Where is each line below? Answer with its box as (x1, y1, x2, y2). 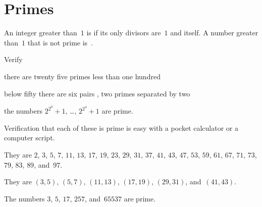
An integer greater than (4, 27, 77, 38)
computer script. (4, 132, 55, 143)
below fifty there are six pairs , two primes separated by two (4, 88, 190, 98)
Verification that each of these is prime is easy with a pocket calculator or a (4, 122, 238, 133)
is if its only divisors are (86, 27, 161, 38)
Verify (4, 54, 23, 65)
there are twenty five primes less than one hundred (4, 71, 161, 81)
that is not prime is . (27, 37, 93, 47)
